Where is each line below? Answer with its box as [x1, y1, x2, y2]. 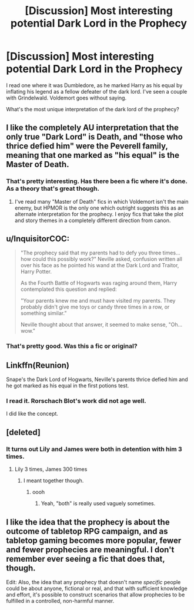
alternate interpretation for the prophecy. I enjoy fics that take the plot [14, 210, 184, 217]
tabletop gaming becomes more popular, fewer [6, 535, 182, 545]
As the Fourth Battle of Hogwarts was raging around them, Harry [20, 280, 178, 287]
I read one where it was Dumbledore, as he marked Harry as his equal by [6, 81, 183, 89]
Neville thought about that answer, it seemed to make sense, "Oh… [20, 321, 183, 328]
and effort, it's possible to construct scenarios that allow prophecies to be [6, 591, 185, 598]
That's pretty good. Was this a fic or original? [6, 342, 138, 350]
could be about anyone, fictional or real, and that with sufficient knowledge [6, 585, 188, 592]
